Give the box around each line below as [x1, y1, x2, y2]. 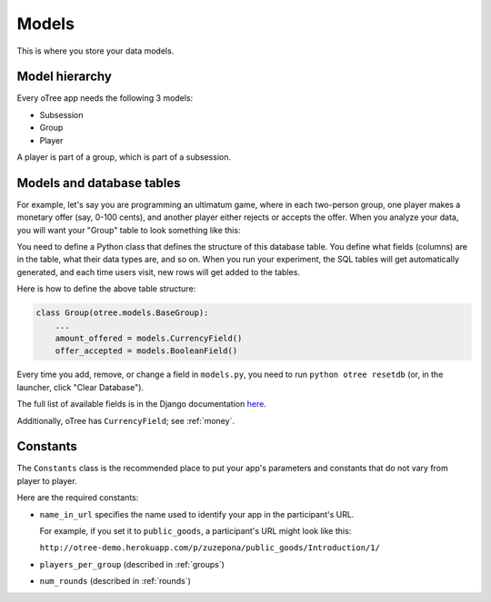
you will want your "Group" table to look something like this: [16, 224, 241, 235]
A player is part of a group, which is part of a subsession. [16, 152, 232, 163]
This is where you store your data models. [16, 45, 175, 56]
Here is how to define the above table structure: [16, 283, 196, 294]
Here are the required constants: [16, 492, 139, 503]
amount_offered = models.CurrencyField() [55, 333, 243, 344]
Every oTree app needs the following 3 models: [16, 93, 194, 104]
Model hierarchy [16, 69, 113, 84]
